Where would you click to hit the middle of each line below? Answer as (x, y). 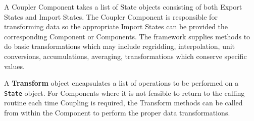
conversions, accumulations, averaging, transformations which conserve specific (125, 56)
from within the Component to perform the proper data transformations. (117, 112)
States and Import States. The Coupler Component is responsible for (111, 16)
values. (14, 66)
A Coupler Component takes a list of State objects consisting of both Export (123, 7)
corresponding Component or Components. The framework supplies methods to (127, 36)
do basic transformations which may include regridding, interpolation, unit (120, 46)
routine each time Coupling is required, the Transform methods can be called (123, 103)
